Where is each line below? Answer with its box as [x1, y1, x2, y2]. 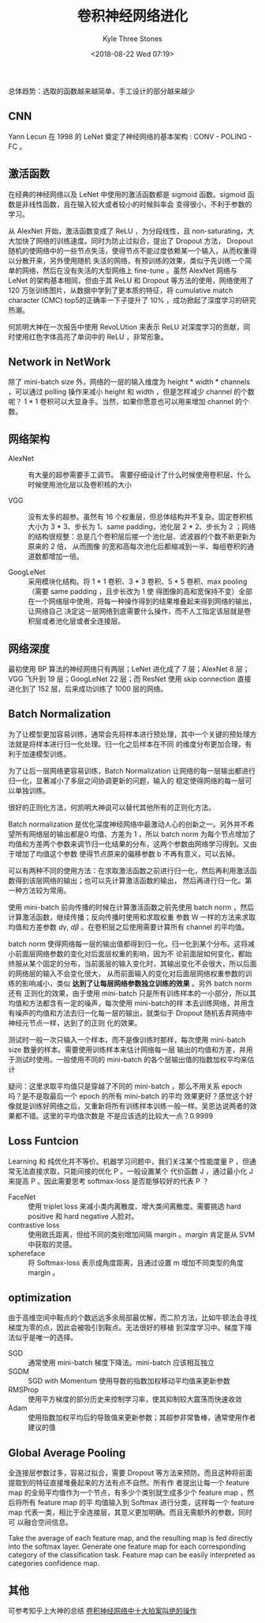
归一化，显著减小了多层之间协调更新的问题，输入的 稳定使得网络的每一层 [8, 776, 245, 785]
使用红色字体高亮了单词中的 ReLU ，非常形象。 [14, 331, 168, 341]
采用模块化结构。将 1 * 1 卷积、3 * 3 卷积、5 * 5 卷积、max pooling [28, 577, 248, 586]
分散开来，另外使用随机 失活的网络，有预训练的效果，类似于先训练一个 [14, 255, 245, 265]
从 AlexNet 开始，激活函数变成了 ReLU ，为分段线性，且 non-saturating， [8, 226, 248, 236]
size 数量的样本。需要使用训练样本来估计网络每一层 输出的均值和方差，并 [8, 1045, 247, 1054]
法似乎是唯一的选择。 [8, 1333, 77, 1342]
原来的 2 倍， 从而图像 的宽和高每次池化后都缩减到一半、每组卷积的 [28, 542, 248, 551]
